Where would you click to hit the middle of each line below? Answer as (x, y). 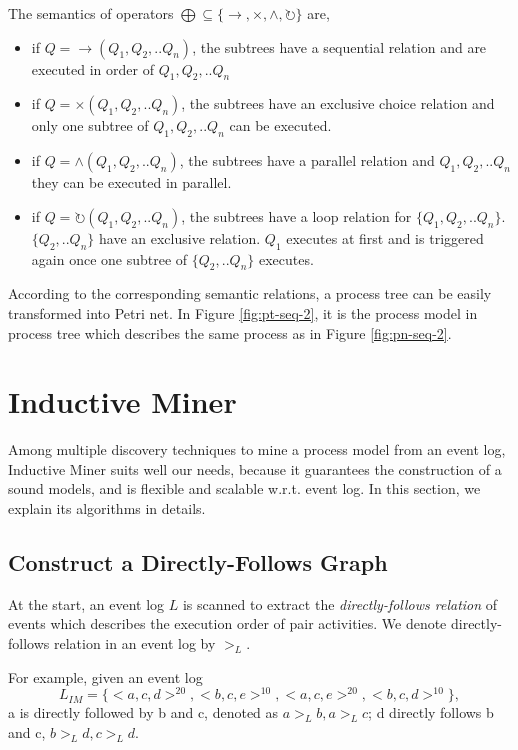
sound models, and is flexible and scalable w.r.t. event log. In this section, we (244, 488)
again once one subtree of (109, 258)
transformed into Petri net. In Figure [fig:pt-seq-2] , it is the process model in (243, 312)
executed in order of (92, 68)
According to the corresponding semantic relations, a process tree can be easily (250, 293)
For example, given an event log (105, 676)
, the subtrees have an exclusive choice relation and (338, 103)
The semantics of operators (91, 13)
